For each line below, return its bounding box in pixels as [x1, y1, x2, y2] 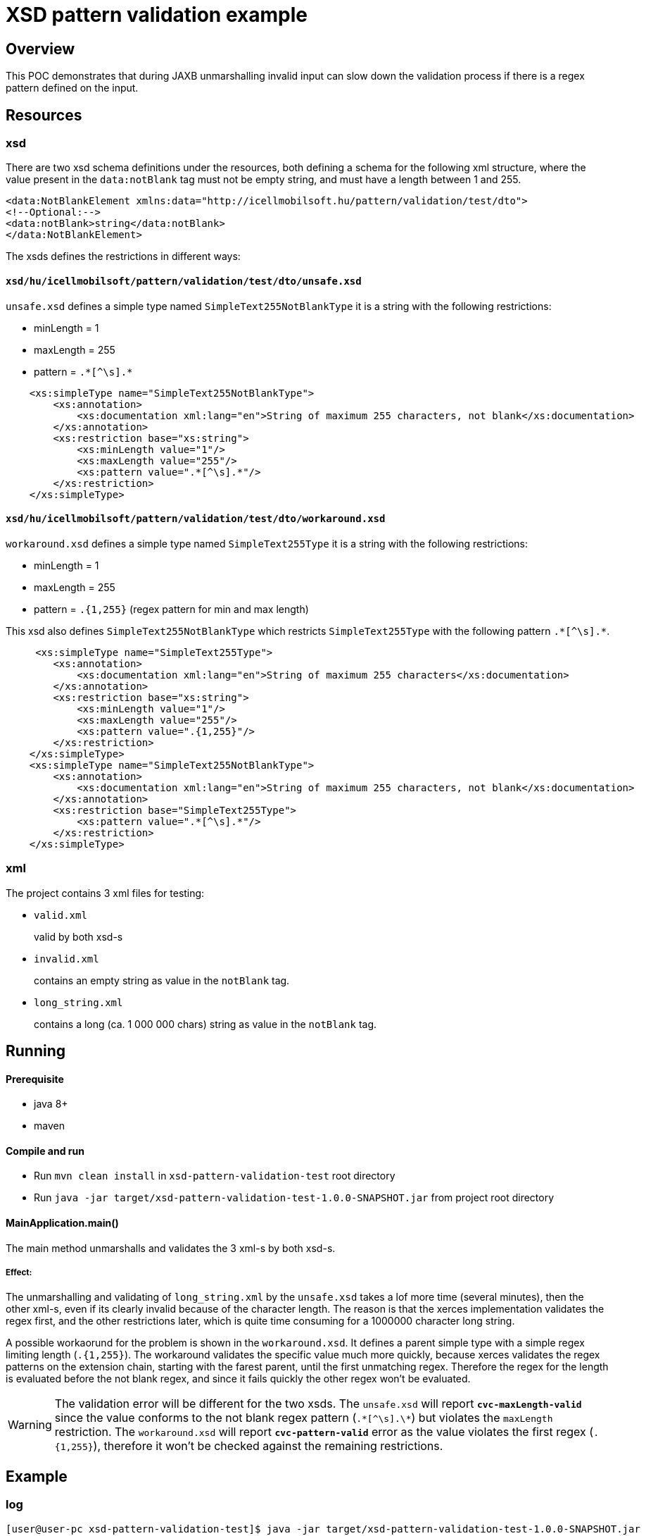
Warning [8, 1418, 52, 1432]
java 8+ [34, 1098, 68, 1110]
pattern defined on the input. [6, 82, 139, 94]
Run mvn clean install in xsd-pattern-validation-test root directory [34, 1170, 395, 1182]
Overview [6, 39, 75, 58]
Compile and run [6, 1144, 84, 1157]
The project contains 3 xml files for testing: [6, 886, 205, 899]
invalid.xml [34, 953, 99, 965]
